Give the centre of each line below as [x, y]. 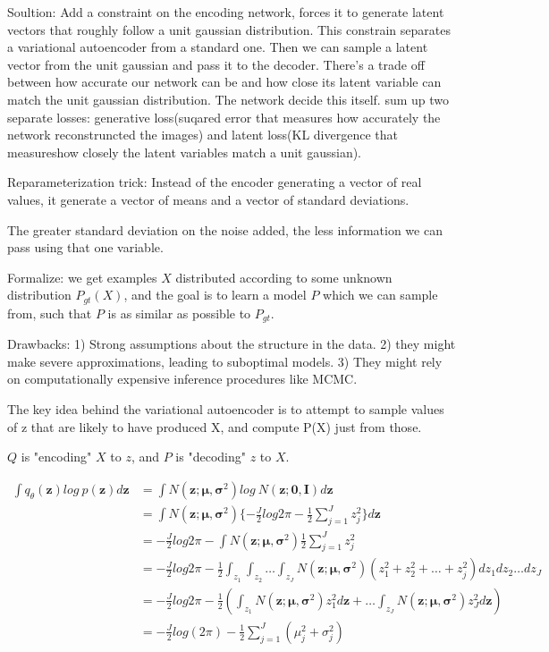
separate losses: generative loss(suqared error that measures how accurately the [224, 117]
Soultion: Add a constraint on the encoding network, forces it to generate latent [226, 12]
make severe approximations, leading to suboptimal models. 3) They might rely [225, 361]
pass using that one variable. [85, 247]
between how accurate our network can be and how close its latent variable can [224, 82]
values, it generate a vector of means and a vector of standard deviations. [208, 199]
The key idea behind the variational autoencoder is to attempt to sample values [226, 409]
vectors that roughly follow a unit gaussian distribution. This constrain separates [229, 29]
